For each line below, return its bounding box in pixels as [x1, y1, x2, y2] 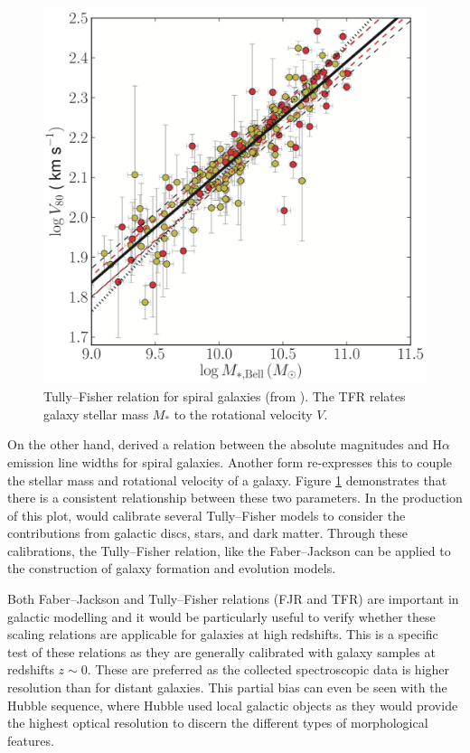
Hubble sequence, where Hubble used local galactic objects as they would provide [7, 695, 458, 714]
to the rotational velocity [174, 404, 313, 423]
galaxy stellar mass [43, 404, 149, 423]
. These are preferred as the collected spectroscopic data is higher [87, 660, 450, 679]
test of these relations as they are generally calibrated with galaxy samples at [7, 642, 436, 661]
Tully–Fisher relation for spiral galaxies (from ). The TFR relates [43, 387, 406, 406]
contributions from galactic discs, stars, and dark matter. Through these [7, 523, 408, 542]
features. [7, 730, 54, 749]
